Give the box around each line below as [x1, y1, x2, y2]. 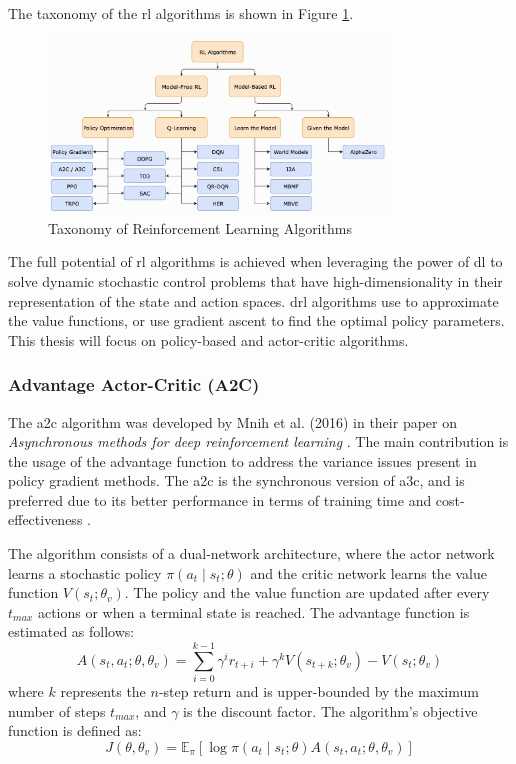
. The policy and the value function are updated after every [124, 582, 490, 603]
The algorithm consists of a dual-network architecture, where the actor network [8, 543, 495, 564]
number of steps [8, 700, 106, 721]
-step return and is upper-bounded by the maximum [158, 681, 479, 702]
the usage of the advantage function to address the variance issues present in [8, 450, 477, 471]
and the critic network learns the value [250, 562, 488, 583]
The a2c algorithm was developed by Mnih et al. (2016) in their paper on [8, 411, 457, 432]
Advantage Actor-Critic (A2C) [8, 372, 260, 397]
